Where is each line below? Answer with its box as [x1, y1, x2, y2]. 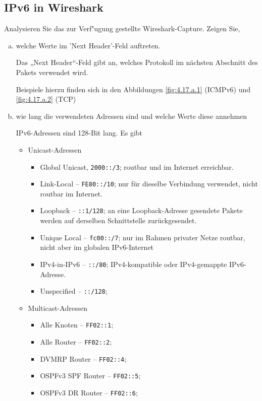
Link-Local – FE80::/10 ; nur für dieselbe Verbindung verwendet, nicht [40, 178, 258, 189]
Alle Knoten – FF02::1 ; [40, 319, 114, 330]
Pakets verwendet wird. [16, 66, 88, 77]
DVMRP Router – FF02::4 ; [40, 353, 127, 364]
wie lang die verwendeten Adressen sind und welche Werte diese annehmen [16, 110, 247, 121]
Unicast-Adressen [28, 144, 82, 155]
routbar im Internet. [40, 188, 103, 198]
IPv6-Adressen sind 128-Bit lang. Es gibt [16, 127, 143, 138]
